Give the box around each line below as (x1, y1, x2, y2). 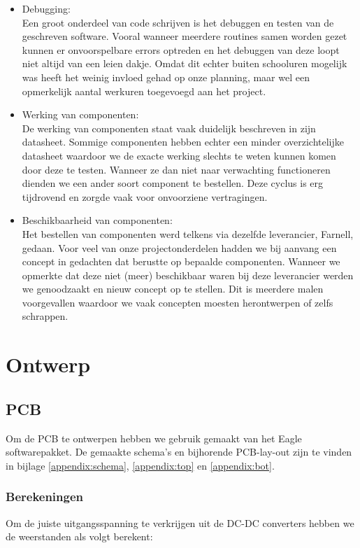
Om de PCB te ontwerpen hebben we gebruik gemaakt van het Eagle (6, 430, 302, 445)
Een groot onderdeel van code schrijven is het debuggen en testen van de (22, 15, 334, 29)
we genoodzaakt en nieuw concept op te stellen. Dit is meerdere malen (22, 281, 324, 296)
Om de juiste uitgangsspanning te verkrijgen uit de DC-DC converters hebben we (6, 515, 354, 530)
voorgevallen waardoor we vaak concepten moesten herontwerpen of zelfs (22, 295, 333, 309)
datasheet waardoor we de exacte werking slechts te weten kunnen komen (22, 148, 336, 162)
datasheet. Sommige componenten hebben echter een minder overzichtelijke (22, 134, 345, 149)
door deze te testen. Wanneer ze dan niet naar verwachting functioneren (22, 162, 331, 176)
